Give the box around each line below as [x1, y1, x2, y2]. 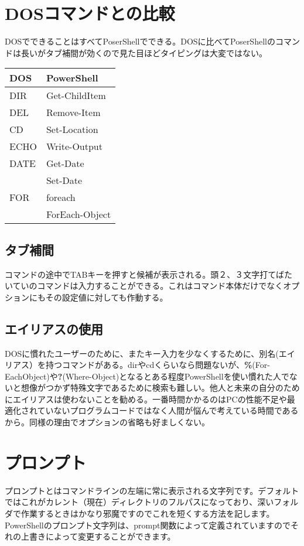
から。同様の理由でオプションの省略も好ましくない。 [5, 416, 210, 428]
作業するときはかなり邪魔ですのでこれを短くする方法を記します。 [21, 507, 275, 519]
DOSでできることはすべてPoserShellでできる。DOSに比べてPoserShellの [5, 35, 275, 47]
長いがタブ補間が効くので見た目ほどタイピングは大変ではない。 [21, 46, 267, 59]
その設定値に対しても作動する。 [45, 291, 168, 303]
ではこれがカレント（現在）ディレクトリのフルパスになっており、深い [5, 496, 274, 508]
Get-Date [46, 156, 84, 170]
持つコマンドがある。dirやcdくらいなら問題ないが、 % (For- [45, 359, 270, 371]
